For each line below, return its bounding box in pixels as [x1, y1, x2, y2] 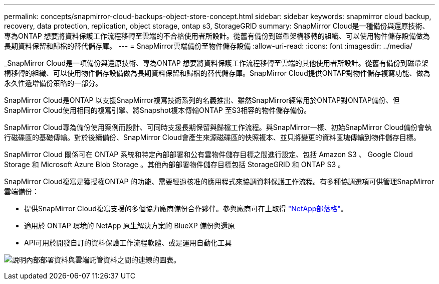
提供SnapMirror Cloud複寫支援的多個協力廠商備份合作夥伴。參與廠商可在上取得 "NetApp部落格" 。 [24, 204, 348, 213]
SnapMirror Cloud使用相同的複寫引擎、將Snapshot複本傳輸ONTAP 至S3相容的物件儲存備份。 [4, 106, 311, 114]
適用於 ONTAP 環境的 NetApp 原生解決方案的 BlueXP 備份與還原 [24, 221, 235, 230]
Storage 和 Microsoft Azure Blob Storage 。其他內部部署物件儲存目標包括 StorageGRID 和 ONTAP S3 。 [4, 160, 345, 169]
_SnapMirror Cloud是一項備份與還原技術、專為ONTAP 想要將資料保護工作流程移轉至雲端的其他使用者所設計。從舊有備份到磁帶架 [4, 59, 428, 67]
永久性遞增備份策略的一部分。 [4, 79, 102, 87]
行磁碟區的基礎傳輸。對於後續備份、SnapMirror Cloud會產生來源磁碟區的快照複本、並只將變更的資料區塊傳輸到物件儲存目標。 [4, 133, 420, 141]
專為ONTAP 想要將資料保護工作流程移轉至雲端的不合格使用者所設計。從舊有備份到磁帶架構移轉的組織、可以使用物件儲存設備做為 [4, 32, 430, 40]
